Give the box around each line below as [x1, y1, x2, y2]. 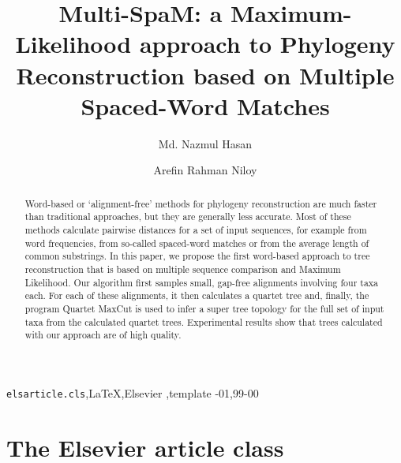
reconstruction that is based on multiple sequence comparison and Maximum [24, 262, 341, 275]
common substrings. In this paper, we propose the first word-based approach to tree [24, 249, 370, 263]
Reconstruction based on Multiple [16, 58, 395, 91]
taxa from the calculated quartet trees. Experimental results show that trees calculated [24, 315, 383, 328]
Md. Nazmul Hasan [158, 135, 253, 151]
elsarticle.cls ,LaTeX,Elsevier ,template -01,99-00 [6, 384, 259, 401]
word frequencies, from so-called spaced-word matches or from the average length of [24, 236, 369, 249]
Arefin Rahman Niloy [153, 162, 257, 178]
